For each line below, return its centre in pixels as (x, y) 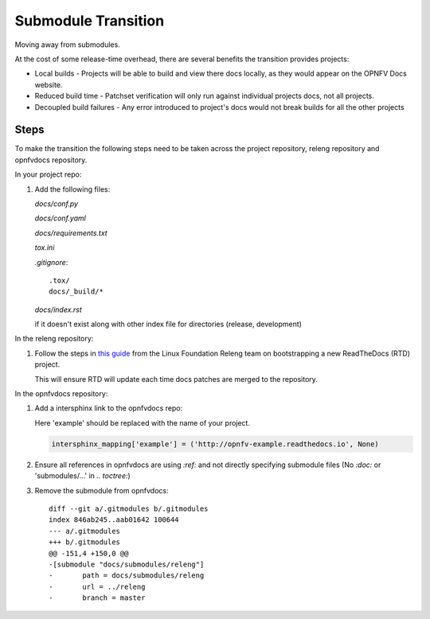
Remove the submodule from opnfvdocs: (102, 490)
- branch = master (97, 598)
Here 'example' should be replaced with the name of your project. (143, 422)
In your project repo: (48, 174)
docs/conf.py (57, 204)
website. (49, 84)
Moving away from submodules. (68, 45)
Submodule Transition (90, 21)
